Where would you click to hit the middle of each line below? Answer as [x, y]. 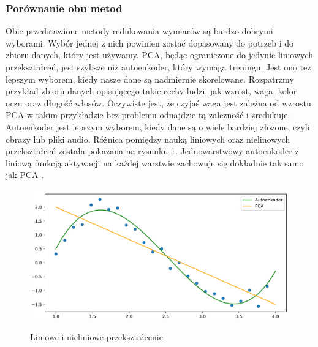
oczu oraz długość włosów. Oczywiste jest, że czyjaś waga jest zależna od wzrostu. [160, 103]
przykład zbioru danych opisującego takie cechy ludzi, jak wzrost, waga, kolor [151, 91]
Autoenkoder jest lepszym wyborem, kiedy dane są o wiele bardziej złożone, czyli [158, 126]
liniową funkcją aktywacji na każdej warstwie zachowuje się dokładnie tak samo [155, 162]
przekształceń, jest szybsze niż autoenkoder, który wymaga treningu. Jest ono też [158, 67]
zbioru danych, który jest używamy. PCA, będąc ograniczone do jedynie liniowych [160, 55]
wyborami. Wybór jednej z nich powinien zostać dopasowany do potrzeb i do [150, 43]
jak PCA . [25, 175]
